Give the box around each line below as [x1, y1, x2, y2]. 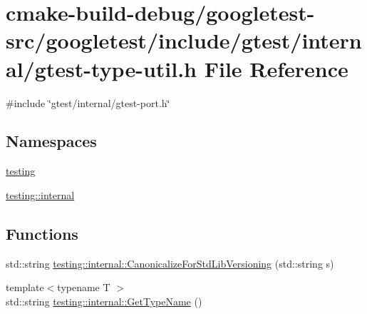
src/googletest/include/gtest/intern [6, 26, 362, 55]
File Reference [204, 54, 348, 83]
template [6, 280, 44, 295]
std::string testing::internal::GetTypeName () [6, 293, 202, 308]
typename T [57, 280, 110, 295]
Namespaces [6, 130, 97, 152]
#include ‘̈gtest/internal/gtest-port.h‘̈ [6, 95, 170, 110]
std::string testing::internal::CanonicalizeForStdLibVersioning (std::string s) [6, 255, 334, 270]
